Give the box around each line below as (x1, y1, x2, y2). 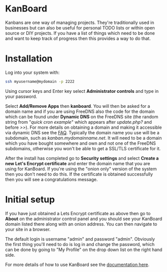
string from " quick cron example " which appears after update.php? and (5, 119, 152, 125)
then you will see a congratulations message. (5, 176, 98, 182)
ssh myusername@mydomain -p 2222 (5, 79, 75, 84)
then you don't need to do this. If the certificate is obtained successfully (5, 171, 153, 177)
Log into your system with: (5, 69, 60, 75)
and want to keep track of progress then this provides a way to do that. (5, 35, 151, 41)
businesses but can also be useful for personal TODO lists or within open (5, 24, 156, 30)
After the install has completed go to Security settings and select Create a (5, 155, 159, 161)
